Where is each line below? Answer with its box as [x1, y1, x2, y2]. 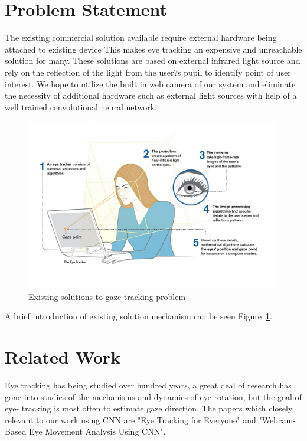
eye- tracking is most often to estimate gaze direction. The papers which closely [5, 402, 293, 414]
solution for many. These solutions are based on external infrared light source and [5, 54, 301, 67]
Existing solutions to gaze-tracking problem [28, 290, 186, 302]
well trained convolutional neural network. [5, 100, 157, 113]
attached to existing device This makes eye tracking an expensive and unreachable [5, 43, 302, 55]
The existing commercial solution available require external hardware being [5, 31, 277, 44]
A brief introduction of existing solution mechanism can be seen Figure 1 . [5, 310, 272, 322]
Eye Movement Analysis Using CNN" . [29, 425, 166, 437]
